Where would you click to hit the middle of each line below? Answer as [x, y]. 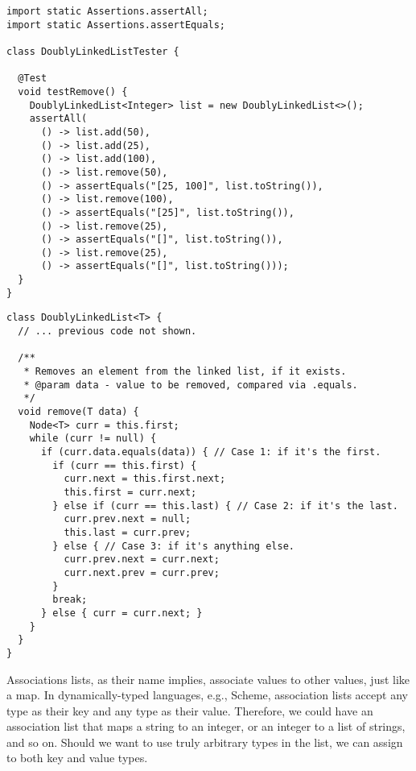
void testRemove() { [73, 91]
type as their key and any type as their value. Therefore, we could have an [190, 710]
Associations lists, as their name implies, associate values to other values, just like [208, 679]
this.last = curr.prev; [128, 532]
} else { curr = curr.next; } [122, 613]
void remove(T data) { [78, 412]
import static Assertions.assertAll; [107, 11]
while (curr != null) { [93, 439]
